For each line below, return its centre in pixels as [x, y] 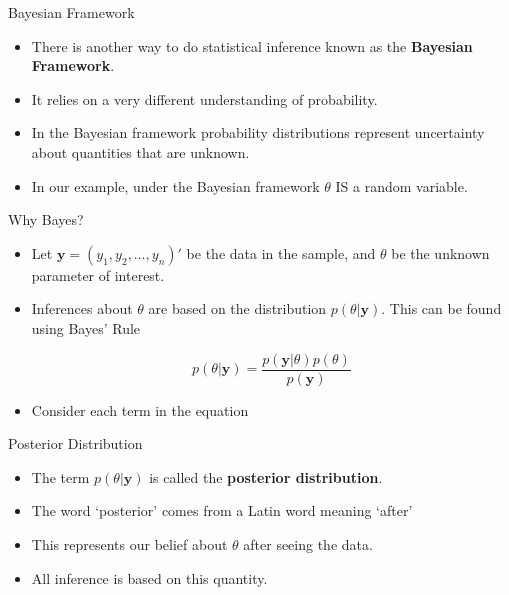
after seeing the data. [308, 543]
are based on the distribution [237, 308]
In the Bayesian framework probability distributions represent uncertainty [258, 132]
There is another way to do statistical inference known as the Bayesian [252, 45]
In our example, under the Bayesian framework [175, 185]
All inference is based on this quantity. [149, 577]
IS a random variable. [401, 185]
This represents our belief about [129, 543]
